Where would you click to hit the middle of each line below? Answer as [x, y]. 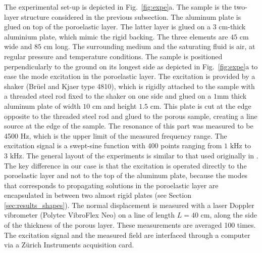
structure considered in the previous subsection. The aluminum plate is [131, 16]
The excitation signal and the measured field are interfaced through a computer [127, 235]
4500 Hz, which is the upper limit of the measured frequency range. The [116, 135]
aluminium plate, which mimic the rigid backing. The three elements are [116, 36]
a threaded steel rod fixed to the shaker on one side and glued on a [108, 96]
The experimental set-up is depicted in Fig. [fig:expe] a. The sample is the [118, 7]
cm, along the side [229, 215]
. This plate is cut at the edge [205, 106]
